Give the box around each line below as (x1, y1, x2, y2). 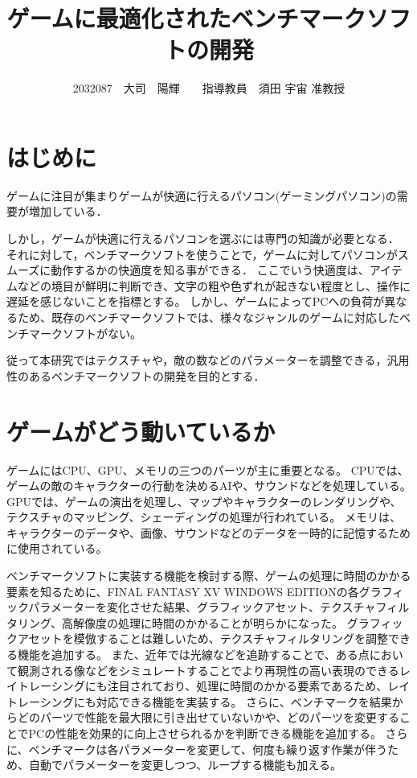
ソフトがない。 (62, 324, 141, 341)
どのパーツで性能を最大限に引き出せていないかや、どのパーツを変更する (17, 709, 400, 726)
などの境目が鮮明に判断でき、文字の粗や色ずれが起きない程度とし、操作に (17, 277, 411, 294)
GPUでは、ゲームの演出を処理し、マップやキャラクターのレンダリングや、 (6, 492, 402, 509)
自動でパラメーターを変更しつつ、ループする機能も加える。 (28, 756, 341, 773)
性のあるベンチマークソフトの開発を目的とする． (6, 367, 265, 384)
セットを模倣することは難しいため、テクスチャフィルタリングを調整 (28, 630, 388, 647)
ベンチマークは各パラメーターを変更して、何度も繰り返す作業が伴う (28, 740, 388, 757)
